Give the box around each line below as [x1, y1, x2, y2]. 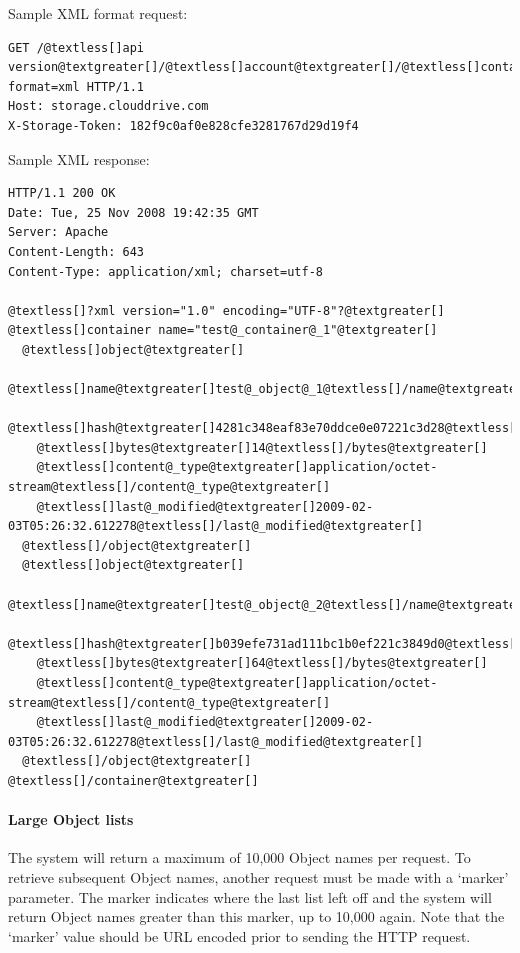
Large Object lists [8, 809, 134, 830]
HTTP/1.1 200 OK [8, 186, 116, 201]
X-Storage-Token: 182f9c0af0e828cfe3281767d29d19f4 [8, 118, 359, 133]
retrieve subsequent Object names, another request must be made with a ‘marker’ [8, 866, 509, 887]
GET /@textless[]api [8, 40, 145, 55]
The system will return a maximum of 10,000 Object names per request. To [8, 847, 471, 868]
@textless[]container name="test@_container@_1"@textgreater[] [8, 323, 438, 338]
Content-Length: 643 [8, 244, 145, 259]
